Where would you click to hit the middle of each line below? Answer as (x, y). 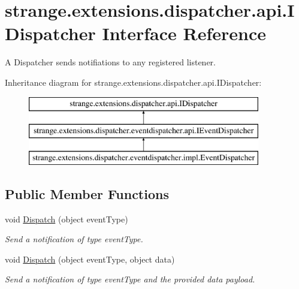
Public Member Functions (87, 193)
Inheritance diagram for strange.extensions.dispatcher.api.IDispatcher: (133, 82)
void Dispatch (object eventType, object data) (90, 259)
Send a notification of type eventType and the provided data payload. (130, 279)
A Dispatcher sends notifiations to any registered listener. (110, 62)
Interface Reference (184, 33)
